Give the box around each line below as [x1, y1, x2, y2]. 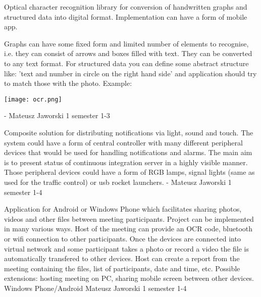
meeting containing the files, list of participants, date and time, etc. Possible [4, 263, 240, 273]
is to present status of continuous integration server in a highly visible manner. [4, 157, 248, 167]
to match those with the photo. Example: [4, 78, 132, 88]
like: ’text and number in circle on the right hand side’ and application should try [4, 68, 257, 78]
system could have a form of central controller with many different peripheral [4, 137, 243, 147]
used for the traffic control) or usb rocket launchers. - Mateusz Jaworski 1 [4, 176, 232, 187]
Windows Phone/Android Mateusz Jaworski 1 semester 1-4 [4, 282, 187, 293]
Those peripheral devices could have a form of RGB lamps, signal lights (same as [4, 167, 255, 177]
